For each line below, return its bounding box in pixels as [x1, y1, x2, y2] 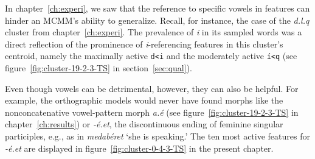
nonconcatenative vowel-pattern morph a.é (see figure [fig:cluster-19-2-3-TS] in [5, 105, 299, 118]
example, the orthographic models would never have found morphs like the [5, 94, 283, 107]
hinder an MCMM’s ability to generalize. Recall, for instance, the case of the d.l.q [5, 13, 310, 26]
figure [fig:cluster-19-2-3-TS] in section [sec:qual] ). [5, 62, 192, 74]
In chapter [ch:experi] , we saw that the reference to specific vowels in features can [5, 2, 310, 14]
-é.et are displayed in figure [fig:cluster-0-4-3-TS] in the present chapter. [5, 141, 274, 154]
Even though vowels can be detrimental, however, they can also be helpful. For [5, 82, 299, 94]
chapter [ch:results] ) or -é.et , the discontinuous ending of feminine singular [5, 118, 283, 130]
